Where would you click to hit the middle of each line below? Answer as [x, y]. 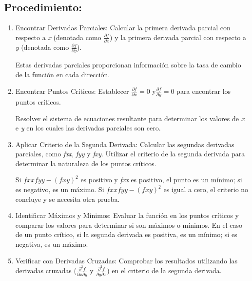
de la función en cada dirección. [63, 75]
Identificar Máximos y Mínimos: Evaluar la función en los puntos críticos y [127, 215]
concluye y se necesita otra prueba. [68, 199]
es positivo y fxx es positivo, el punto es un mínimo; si [161, 180]
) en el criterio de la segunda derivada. [164, 270]
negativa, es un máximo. [52, 244]
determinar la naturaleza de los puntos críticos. [86, 163]
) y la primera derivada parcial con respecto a [178, 37]
